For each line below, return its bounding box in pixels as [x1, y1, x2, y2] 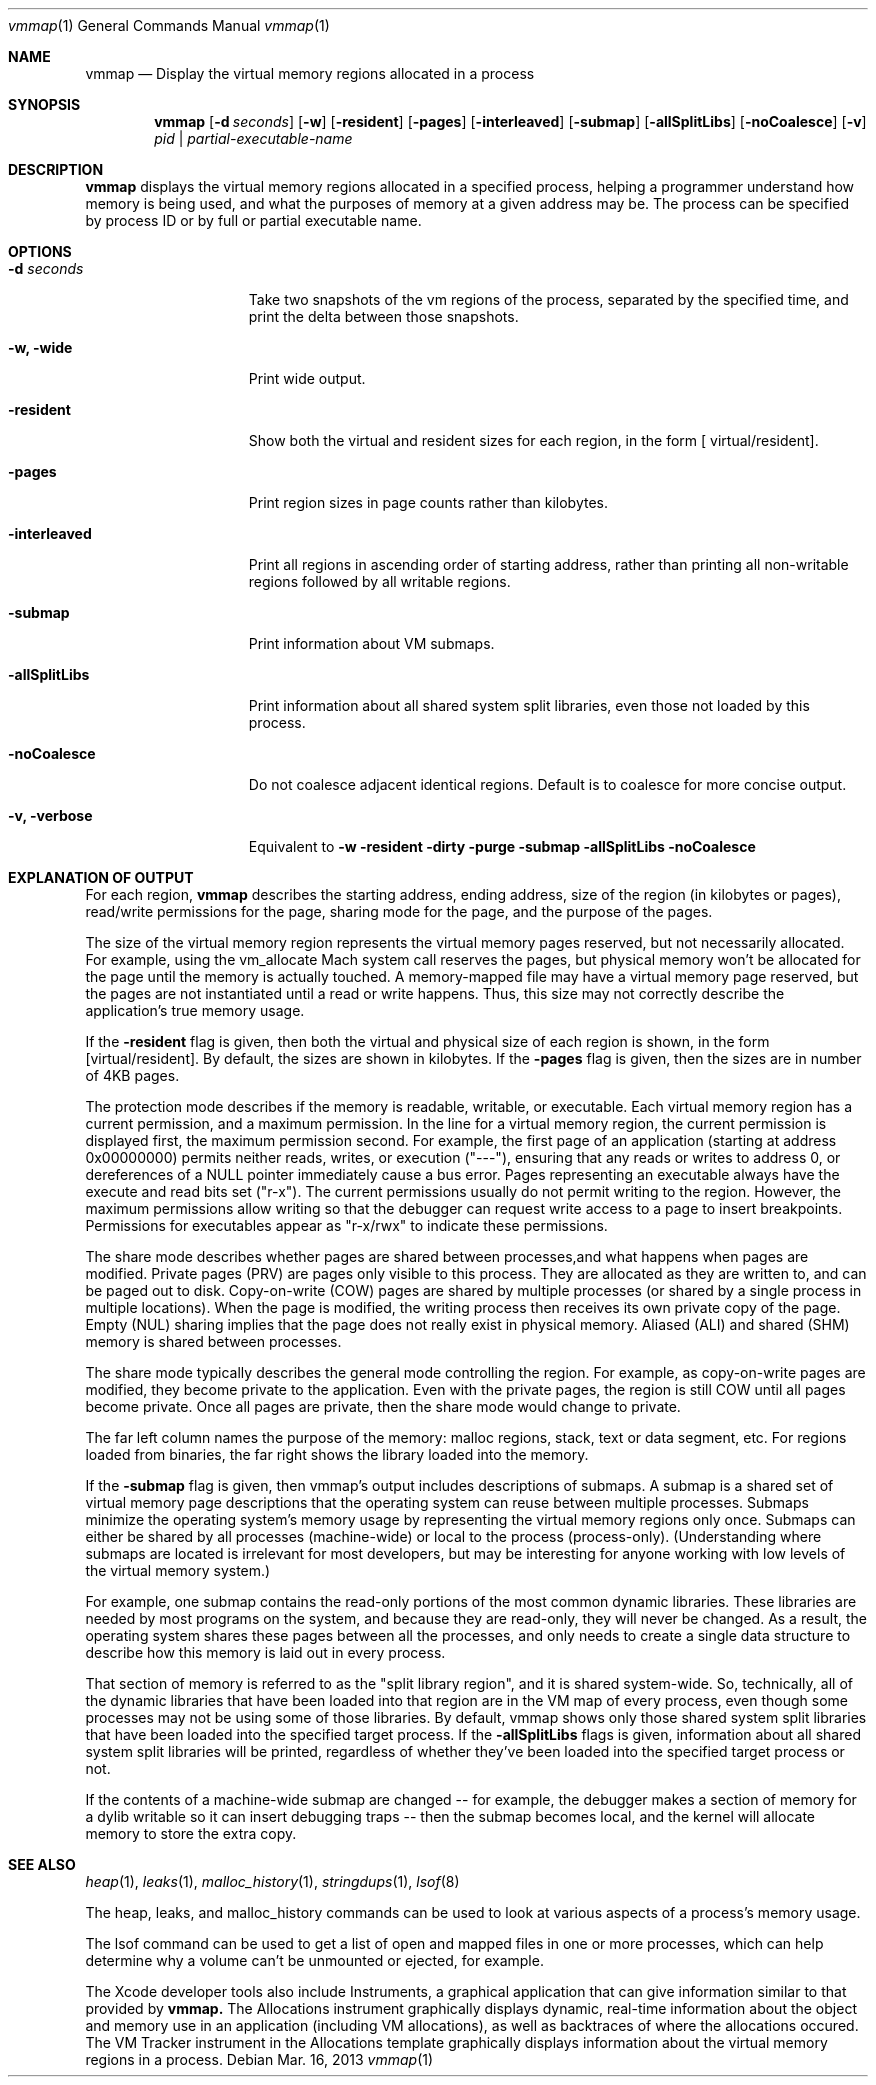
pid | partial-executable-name [154, 130, 353, 147]
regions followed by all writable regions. [248, 573, 511, 590]
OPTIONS [8, 243, 72, 260]
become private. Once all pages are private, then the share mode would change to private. [85, 1398, 681, 1415]
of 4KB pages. [85, 1067, 180, 1084]
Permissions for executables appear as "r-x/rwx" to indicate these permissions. [85, 1217, 608, 1234]
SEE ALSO [8, 1856, 76, 1873]
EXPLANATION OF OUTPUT [8, 869, 194, 886]
